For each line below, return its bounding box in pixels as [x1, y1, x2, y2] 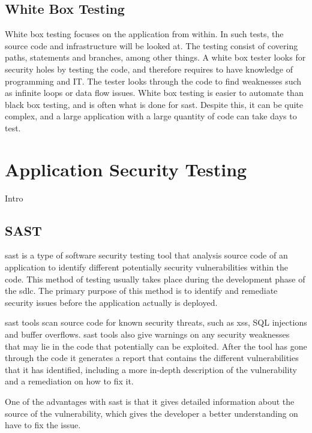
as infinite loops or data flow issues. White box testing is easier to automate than [5, 86, 304, 99]
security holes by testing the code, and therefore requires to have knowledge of [5, 62, 293, 75]
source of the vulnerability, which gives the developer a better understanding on [5, 407, 298, 419]
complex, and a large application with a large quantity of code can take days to [5, 110, 297, 122]
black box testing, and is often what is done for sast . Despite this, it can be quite [5, 98, 303, 110]
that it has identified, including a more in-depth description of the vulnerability [5, 363, 297, 375]
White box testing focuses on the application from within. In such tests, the [5, 28, 284, 40]
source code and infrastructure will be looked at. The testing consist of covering [5, 39, 298, 52]
